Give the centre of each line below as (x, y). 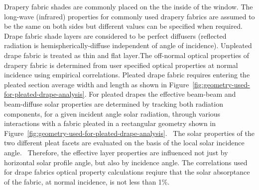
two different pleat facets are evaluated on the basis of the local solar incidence (124, 143)
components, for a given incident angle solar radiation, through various (112, 113)
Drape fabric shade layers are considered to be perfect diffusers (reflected (115, 35)
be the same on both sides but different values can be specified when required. (123, 26)
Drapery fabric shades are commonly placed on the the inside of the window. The (129, 6)
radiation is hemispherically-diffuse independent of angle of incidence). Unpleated (128, 45)
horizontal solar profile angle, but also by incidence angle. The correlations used (126, 162)
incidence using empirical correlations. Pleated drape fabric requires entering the (127, 75)
